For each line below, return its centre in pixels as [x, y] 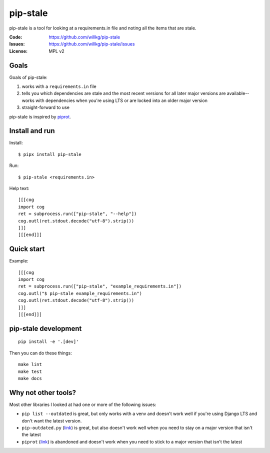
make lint [30, 364]
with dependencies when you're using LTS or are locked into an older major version [121, 100]
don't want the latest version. [52, 420]
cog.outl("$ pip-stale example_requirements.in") [80, 293]
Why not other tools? [42, 392]
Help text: [19, 188]
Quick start [27, 249]
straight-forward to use [46, 107]
